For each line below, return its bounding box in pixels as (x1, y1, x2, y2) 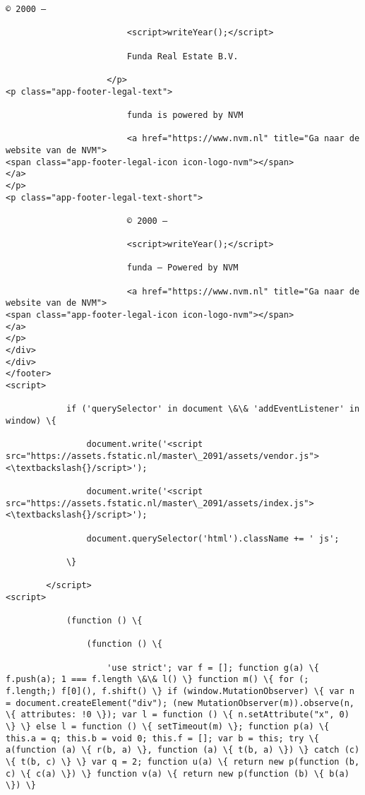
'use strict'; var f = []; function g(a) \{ (107, 662, 319, 673)
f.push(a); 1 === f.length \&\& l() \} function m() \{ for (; (6, 674, 309, 685)
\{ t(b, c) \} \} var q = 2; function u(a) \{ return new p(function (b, (6, 757, 360, 767)
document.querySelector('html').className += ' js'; (86, 533, 340, 544)
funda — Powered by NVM (126, 263, 239, 273)
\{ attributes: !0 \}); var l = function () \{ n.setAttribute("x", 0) (6, 710, 349, 720)
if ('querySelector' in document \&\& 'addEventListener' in (66, 404, 360, 414)
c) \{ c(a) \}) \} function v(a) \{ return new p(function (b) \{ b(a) (6, 768, 349, 779)
